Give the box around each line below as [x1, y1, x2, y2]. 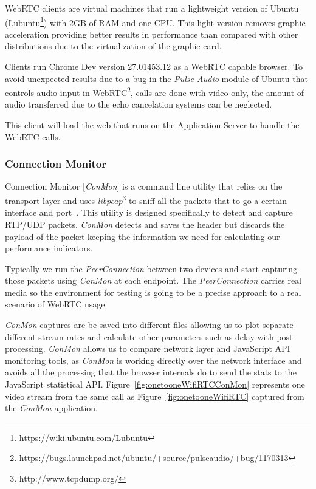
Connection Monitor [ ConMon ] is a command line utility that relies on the [5, 180, 283, 193]
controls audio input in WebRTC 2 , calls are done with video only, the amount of [5, 84, 304, 98]
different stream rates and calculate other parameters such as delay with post [5, 330, 293, 343]
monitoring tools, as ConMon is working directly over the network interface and [5, 354, 302, 366]
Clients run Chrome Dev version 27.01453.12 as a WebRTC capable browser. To [5, 60, 303, 73]
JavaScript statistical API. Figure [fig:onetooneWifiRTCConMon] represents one [5, 378, 305, 391]
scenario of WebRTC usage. [5, 298, 108, 310]
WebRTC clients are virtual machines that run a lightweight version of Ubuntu [5, 2, 299, 14]
